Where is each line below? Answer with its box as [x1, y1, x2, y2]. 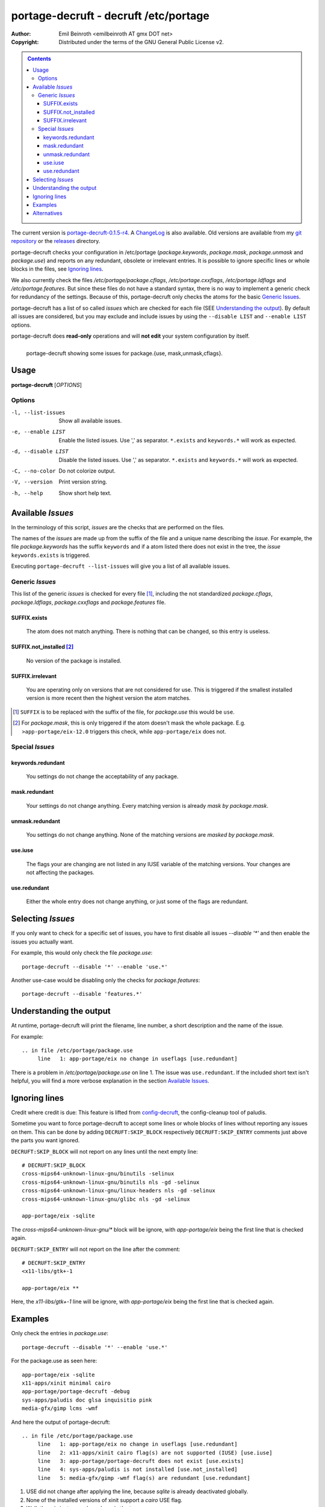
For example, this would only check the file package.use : [11, 949, 153, 957]
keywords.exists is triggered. [11, 552, 90, 559]
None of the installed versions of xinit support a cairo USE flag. [26, 1496, 183, 1503]
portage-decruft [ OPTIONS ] [11, 381, 82, 388]
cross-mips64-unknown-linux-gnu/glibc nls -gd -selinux [22, 1195, 190, 1203]
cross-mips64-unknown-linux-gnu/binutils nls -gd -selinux [22, 1178, 200, 1186]
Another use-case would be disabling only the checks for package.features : [11, 977, 200, 984]
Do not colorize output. [58, 467, 116, 474]
